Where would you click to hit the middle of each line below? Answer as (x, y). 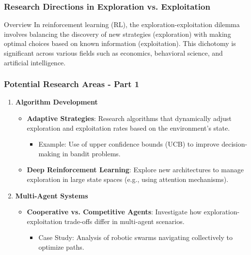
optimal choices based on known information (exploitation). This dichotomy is (120, 43)
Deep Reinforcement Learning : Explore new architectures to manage (135, 170)
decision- (235, 144)
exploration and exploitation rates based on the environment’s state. (128, 127)
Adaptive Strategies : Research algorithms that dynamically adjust (129, 118)
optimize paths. (61, 247)
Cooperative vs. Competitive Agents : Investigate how (114, 212)
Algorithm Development (56, 102)
